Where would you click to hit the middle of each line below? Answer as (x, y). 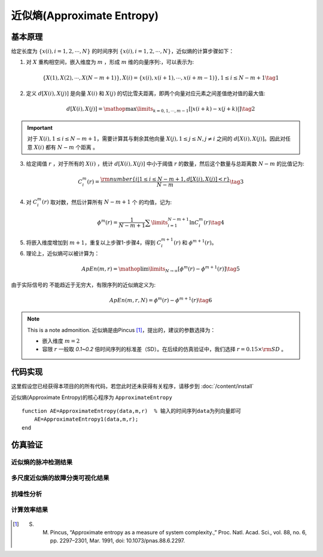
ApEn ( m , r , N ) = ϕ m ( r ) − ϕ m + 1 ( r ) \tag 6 (161, 300)
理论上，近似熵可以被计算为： (63, 253)
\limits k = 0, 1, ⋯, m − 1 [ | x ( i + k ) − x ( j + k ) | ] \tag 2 (196, 109)
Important (40, 127)
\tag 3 (237, 182)
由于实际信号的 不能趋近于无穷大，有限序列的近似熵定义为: (83, 285)
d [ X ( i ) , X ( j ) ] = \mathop (96, 109)
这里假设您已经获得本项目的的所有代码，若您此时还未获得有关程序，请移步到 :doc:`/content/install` (132, 386)
